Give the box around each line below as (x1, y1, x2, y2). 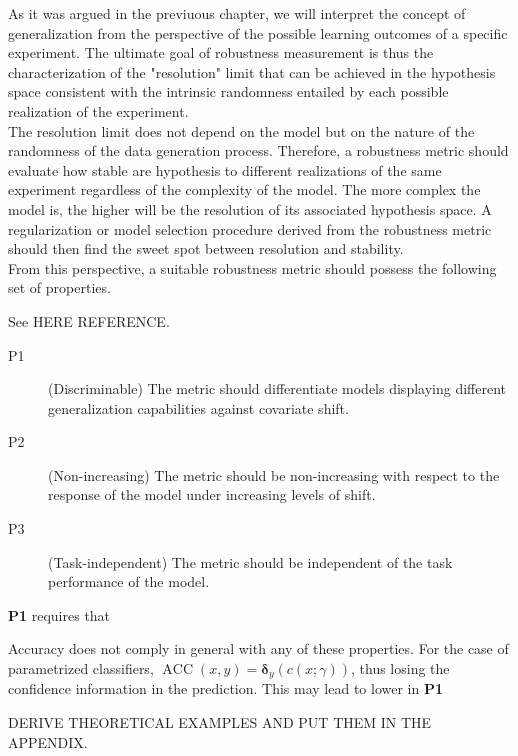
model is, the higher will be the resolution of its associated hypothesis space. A (8, 198, 492, 219)
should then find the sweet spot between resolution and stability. (8, 238, 404, 259)
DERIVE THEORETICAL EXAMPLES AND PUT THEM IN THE (8, 712, 432, 733)
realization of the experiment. (8, 100, 189, 121)
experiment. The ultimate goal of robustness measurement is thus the (8, 42, 434, 63)
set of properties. (8, 277, 111, 298)
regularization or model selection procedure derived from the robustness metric (8, 218, 492, 239)
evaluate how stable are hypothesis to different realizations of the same (8, 159, 442, 180)
